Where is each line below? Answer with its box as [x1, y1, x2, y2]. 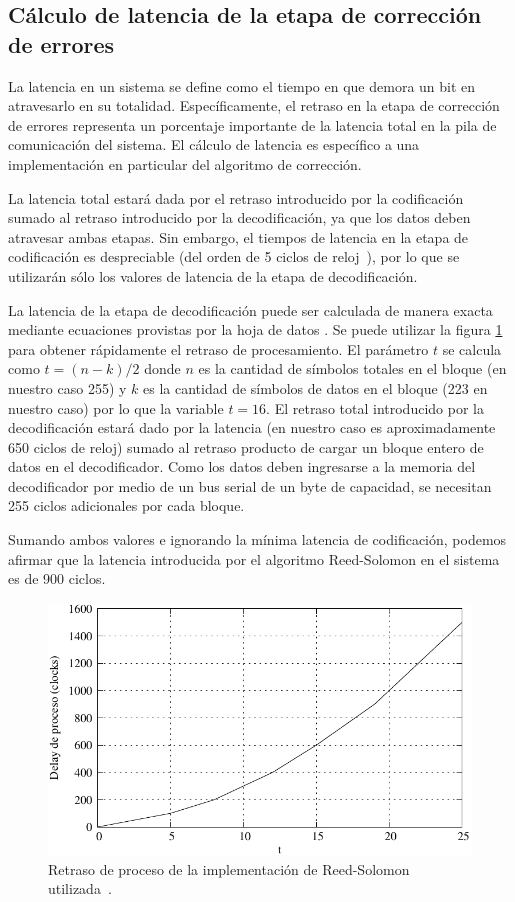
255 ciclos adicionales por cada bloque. [8, 495, 245, 516]
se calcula [442, 338, 502, 359]
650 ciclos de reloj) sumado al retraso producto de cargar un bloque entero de [8, 436, 484, 457]
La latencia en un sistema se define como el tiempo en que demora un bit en [8, 75, 476, 96]
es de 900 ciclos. [8, 568, 106, 589]
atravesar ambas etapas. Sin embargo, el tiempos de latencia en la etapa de [8, 226, 469, 247]
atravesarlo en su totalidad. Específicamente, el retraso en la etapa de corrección [8, 95, 500, 116]
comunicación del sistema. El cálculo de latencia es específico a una [8, 134, 420, 155]
